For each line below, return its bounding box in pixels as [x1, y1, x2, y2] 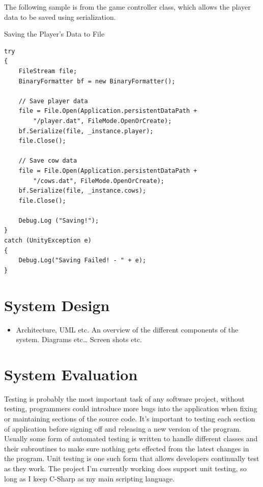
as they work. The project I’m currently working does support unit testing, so [4, 463, 247, 474]
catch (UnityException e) [4, 237, 92, 245]
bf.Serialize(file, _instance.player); [18, 127, 154, 135]
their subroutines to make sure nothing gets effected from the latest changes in [4, 443, 249, 453]
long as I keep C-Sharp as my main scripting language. [4, 473, 175, 483]
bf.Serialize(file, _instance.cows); [18, 187, 147, 195]
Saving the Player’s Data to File [4, 28, 105, 39]
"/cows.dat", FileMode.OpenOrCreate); [33, 177, 164, 185]
